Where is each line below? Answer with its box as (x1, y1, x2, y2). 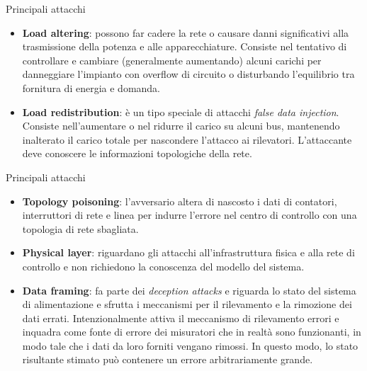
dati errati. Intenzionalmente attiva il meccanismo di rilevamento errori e (22, 310, 339, 325)
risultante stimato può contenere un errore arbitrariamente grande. (22, 352, 313, 367)
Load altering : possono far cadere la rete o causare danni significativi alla (22, 25, 349, 40)
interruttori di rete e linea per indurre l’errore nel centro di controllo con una (22, 207, 357, 222)
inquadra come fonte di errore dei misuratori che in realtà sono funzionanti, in (22, 324, 361, 339)
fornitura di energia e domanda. (22, 80, 161, 95)
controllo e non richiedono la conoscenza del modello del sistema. (22, 258, 305, 273)
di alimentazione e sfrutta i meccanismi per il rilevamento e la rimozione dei (22, 297, 352, 312)
